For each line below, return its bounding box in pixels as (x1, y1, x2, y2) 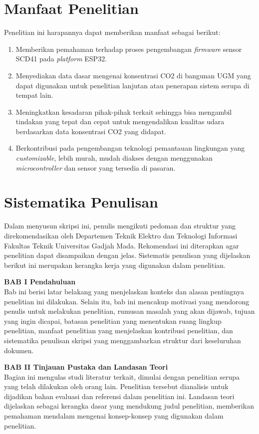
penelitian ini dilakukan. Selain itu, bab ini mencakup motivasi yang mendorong (4, 296, 250, 306)
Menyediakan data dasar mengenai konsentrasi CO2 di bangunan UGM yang (15, 70, 251, 80)
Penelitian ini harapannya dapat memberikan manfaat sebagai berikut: (4, 27, 221, 37)
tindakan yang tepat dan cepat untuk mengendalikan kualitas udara (15, 116, 225, 127)
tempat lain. (15, 90, 53, 100)
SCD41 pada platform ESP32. (15, 53, 107, 64)
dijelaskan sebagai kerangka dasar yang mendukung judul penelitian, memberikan (4, 401, 254, 411)
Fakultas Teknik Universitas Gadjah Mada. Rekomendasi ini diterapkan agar (4, 240, 239, 250)
